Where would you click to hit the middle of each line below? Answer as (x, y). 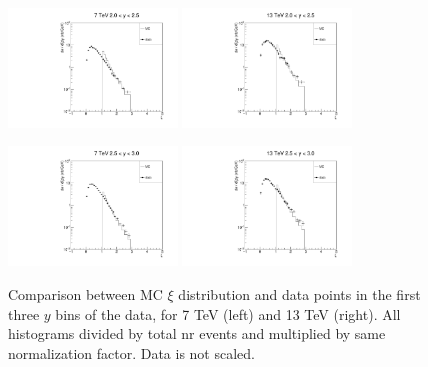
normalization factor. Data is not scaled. (131, 352)
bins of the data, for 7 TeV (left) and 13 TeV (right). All (228, 313)
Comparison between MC (85, 293)
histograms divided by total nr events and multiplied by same (197, 333)
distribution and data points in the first (299, 293)
